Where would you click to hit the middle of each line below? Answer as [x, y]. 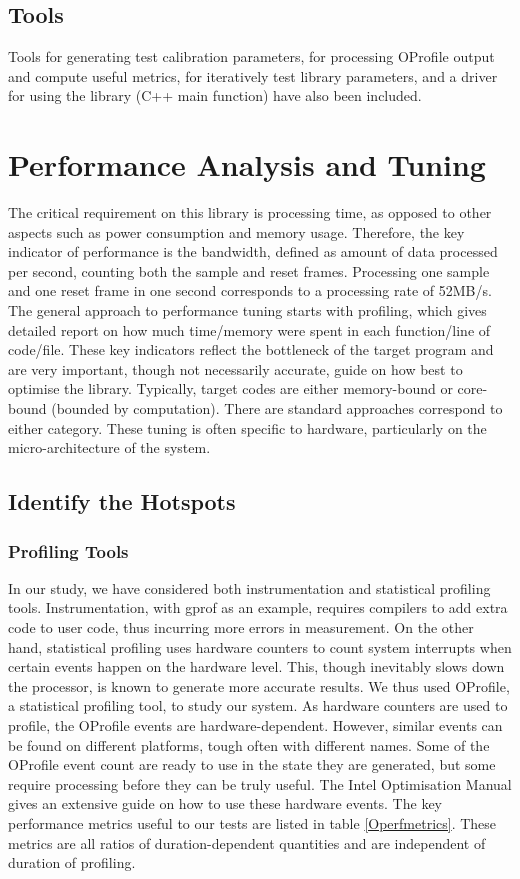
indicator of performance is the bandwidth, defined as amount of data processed [253, 251]
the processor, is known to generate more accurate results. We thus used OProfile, [259, 685]
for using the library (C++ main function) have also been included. [215, 95]
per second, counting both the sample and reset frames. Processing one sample [249, 270]
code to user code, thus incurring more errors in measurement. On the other [241, 627]
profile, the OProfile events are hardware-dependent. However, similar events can [255, 724]
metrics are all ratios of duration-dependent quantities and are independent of [247, 842]
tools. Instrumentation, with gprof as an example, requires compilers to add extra [258, 607]
